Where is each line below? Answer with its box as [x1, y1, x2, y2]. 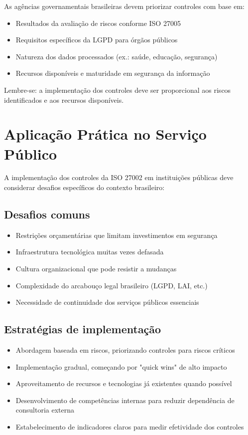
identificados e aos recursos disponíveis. [4, 94, 124, 105]
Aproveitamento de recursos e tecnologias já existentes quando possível [15, 378, 232, 389]
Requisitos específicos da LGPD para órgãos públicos [15, 34, 178, 45]
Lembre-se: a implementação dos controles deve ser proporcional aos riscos [4, 84, 231, 95]
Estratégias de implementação [4, 321, 161, 337]
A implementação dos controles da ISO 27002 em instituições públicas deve [4, 172, 234, 183]
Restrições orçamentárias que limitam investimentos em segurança [15, 229, 218, 240]
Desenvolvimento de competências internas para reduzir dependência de [15, 395, 235, 405]
